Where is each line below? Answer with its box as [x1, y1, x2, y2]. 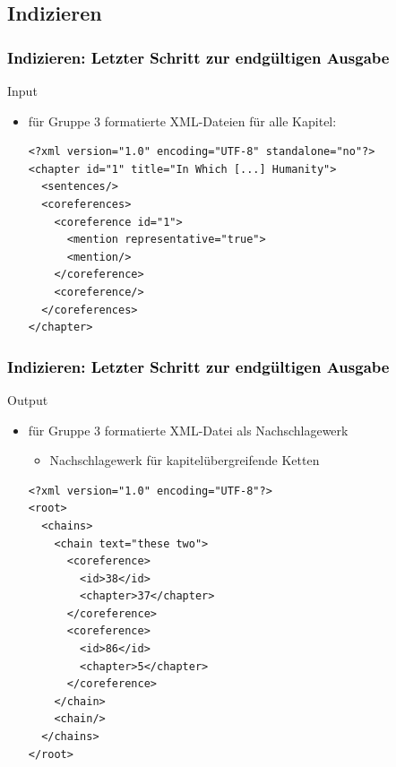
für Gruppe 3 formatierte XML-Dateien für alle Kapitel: [28, 111, 337, 130]
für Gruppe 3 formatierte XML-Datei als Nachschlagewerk [28, 420, 349, 439]
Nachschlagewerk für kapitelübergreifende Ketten [49, 451, 320, 470]
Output [7, 390, 48, 409]
